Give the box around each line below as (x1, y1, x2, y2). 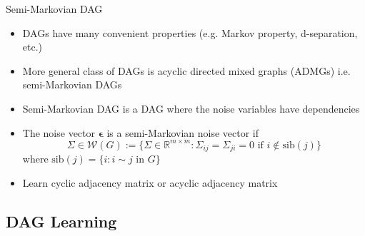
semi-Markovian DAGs (22, 77, 122, 92)
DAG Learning (6, 210, 117, 232)
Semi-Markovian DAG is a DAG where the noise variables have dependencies (22, 101, 360, 116)
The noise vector (22, 125, 96, 140)
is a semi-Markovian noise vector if (106, 125, 259, 140)
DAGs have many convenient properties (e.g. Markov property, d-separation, (22, 25, 358, 40)
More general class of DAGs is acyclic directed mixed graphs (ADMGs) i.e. (22, 63, 351, 78)
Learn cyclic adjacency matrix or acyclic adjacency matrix (22, 175, 278, 190)
